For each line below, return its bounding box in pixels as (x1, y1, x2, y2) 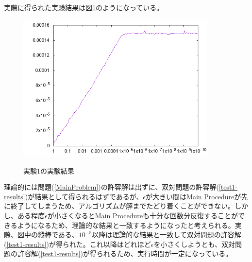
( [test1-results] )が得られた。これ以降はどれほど (4, 239, 151, 249)
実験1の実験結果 (23, 165, 74, 175)
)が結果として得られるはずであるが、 (25, 191, 143, 201)
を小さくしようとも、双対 (153, 239, 235, 249)
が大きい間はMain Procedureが (146, 191, 241, 201)
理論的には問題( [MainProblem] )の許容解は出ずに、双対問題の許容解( (4, 182, 219, 192)
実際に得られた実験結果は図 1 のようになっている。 (4, 2, 164, 12)
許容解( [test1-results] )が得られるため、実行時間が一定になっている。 (17, 248, 233, 259)
